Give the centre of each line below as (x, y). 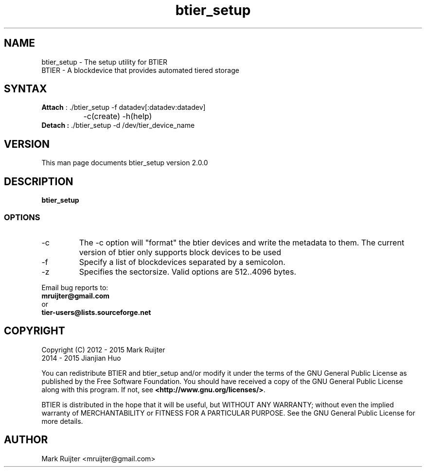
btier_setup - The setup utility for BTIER (105, 62)
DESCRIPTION (39, 181)
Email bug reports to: (75, 287)
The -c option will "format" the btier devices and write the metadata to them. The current (242, 242)
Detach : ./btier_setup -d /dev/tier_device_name (118, 125)
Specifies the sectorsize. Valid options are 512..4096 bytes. (187, 271)
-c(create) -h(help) (118, 116)
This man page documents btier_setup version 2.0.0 (125, 163)
